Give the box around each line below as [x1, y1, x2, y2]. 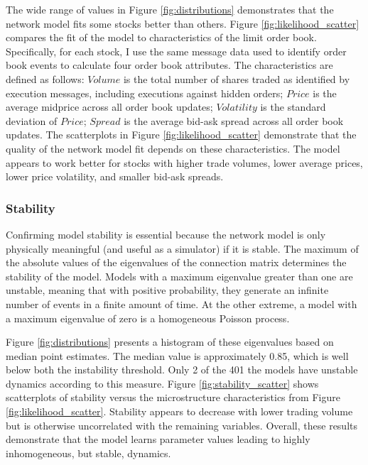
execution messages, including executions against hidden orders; [6, 85, 283, 100]
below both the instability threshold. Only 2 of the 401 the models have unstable [6, 362, 358, 377]
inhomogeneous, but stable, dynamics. [6, 445, 171, 460]
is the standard [260, 99, 326, 114]
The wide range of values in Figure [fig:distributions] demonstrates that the [6, 2, 334, 16]
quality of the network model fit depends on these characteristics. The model [6, 141, 340, 155]
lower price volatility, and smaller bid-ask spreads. [6, 169, 224, 184]
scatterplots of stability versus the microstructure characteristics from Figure [6, 390, 340, 405]
